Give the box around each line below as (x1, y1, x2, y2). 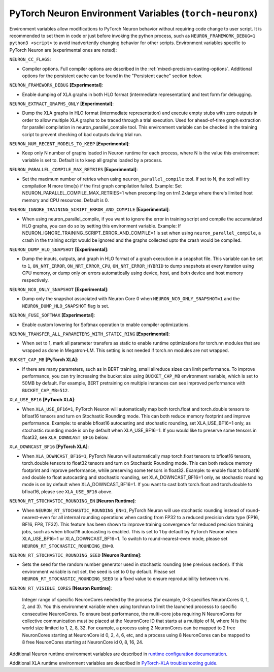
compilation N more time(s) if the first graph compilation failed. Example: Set (22, 183, 182, 189)
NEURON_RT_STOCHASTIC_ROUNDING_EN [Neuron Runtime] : (9, 498, 136, 504)
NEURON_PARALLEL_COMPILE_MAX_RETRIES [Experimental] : (9, 167, 138, 173)
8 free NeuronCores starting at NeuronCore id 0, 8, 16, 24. (22, 639, 144, 645)
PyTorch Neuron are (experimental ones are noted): (9, 47, 117, 53)
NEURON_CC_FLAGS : (9, 56, 51, 62)
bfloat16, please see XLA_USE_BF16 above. (22, 488, 113, 495)
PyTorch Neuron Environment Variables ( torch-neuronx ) (9, 8, 258, 19)
